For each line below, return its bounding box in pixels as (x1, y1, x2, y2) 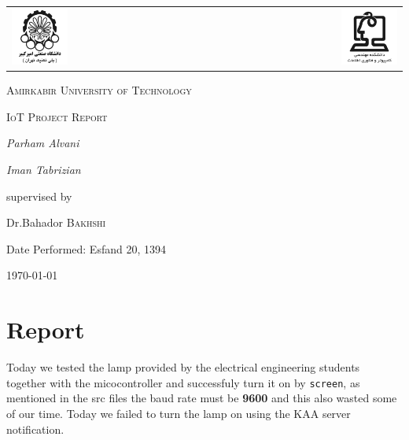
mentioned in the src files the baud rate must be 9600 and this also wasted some (6, 390, 397, 406)
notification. (6, 420, 64, 437)
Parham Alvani (6, 135, 79, 151)
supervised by (6, 187, 72, 204)
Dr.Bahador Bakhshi (6, 214, 106, 231)
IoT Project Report (6, 108, 108, 124)
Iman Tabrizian (6, 161, 81, 178)
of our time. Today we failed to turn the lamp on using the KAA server (6, 405, 351, 421)
